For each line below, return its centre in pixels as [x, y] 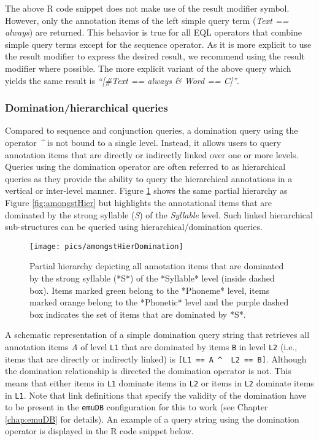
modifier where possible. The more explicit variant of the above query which [148, 68]
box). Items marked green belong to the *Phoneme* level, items [150, 290]
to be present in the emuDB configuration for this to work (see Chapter [136, 407]
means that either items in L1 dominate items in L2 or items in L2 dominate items [159, 382]
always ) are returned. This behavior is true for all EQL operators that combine [154, 32]
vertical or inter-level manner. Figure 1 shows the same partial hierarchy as [146, 190]
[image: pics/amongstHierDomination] [106, 246]
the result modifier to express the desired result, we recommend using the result [155, 56]
